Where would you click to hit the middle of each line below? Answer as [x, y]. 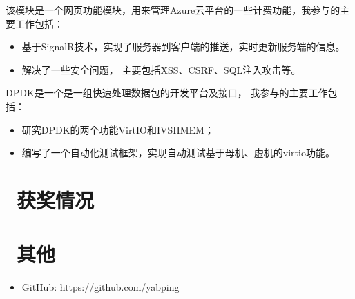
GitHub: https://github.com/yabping [100, 287]
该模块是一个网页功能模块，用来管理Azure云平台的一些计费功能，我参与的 [173, 10]
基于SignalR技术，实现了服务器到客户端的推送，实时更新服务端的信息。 [183, 47]
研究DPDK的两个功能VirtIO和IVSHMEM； [118, 129]
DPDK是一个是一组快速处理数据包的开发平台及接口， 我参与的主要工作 [167, 93]
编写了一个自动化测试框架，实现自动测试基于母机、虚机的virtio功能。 [178, 153]
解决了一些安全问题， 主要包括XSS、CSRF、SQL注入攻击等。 [161, 69]
